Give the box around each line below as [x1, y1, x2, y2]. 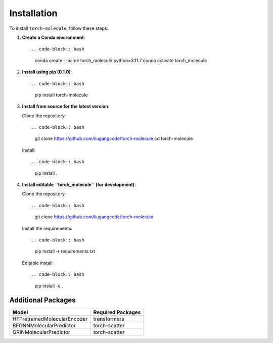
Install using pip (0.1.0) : [22, 69, 72, 75]
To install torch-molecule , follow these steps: [9, 25, 109, 31]
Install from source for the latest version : [22, 104, 110, 110]
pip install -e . [34, 283, 63, 289]
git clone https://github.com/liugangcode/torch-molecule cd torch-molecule [34, 135, 193, 141]
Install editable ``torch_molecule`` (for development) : [22, 182, 136, 188]
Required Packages [93, 309, 141, 316]
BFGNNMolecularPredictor [12, 322, 76, 329]
